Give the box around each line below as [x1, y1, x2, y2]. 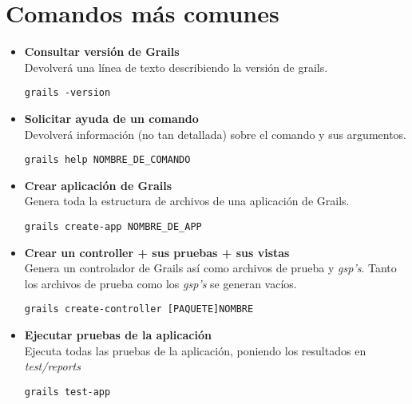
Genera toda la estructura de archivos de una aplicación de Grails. [24, 192, 350, 209]
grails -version [24, 87, 111, 99]
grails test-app [24, 386, 111, 398]
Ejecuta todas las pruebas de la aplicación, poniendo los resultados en [24, 342, 366, 358]
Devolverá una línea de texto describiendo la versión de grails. [24, 58, 328, 75]
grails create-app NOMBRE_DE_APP [24, 221, 202, 232]
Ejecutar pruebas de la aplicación [24, 327, 212, 343]
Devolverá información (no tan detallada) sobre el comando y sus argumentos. [24, 125, 407, 142]
